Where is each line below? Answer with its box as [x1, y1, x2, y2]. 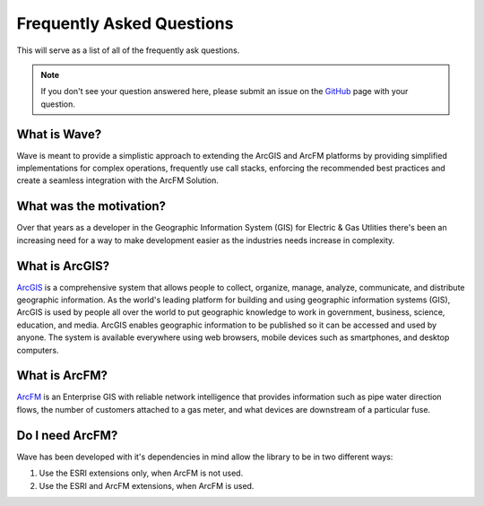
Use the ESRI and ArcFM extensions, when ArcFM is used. [39, 480, 255, 491]
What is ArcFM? [16, 368, 108, 383]
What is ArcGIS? [16, 258, 110, 274]
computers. [16, 345, 59, 355]
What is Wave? [16, 126, 102, 142]
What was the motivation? [16, 198, 166, 214]
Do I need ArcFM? [16, 427, 118, 443]
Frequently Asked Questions [16, 13, 234, 33]
